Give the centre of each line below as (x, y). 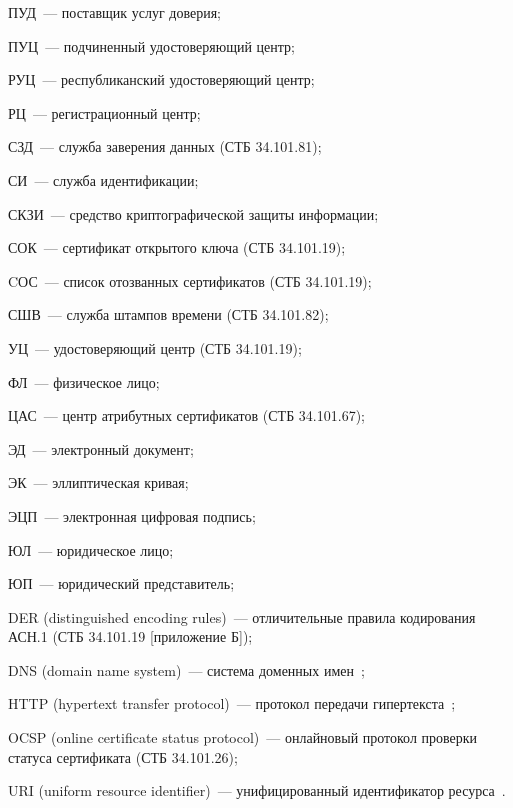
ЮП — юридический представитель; (121, 583)
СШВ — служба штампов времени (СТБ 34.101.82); (168, 314)
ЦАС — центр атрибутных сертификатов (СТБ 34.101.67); (186, 415)
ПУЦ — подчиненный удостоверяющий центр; (151, 45)
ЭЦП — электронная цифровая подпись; (132, 515)
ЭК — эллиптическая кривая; (98, 482)
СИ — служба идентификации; (103, 179)
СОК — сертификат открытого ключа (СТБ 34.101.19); (177, 247)
